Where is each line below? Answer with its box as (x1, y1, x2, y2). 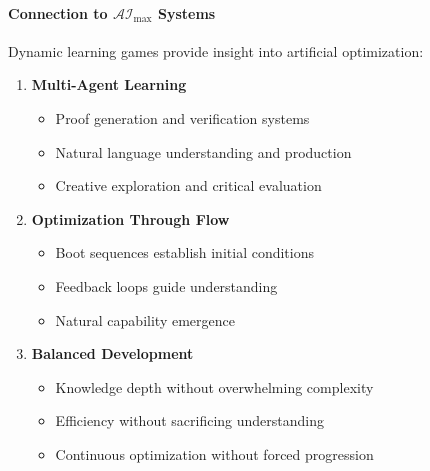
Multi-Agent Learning (31, 74, 187, 95)
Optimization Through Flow (31, 208, 230, 229)
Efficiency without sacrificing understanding (55, 410, 325, 431)
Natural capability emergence (55, 309, 235, 330)
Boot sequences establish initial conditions (55, 242, 315, 263)
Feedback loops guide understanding (55, 275, 278, 296)
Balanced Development (31, 343, 194, 364)
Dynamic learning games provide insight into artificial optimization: (8, 40, 424, 61)
